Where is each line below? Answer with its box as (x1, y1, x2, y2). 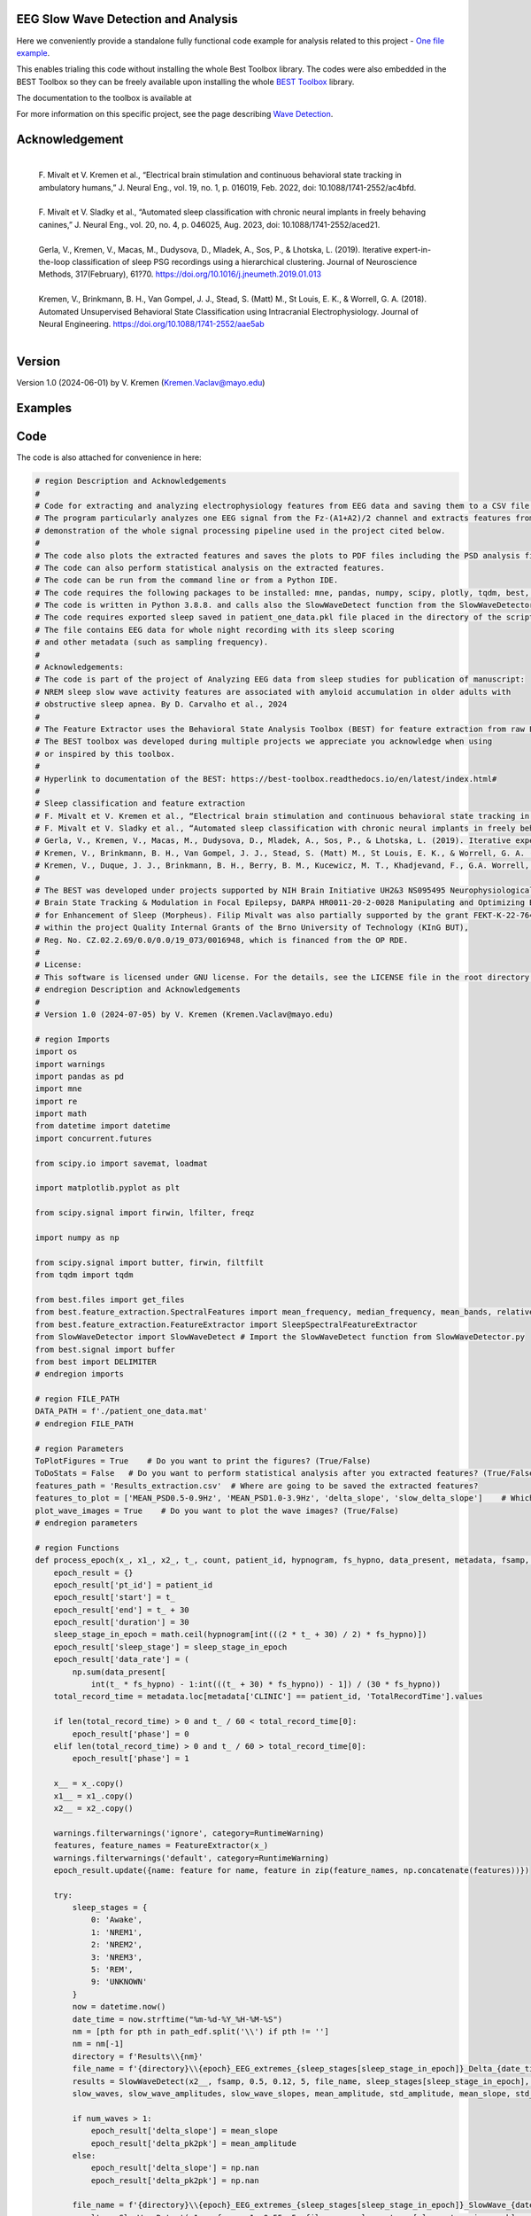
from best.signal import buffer (35, 1344, 176, 1354)
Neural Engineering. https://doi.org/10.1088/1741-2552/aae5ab (38, 318, 265, 329)
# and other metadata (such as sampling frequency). (35, 637, 269, 647)
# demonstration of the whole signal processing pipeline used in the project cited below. (35, 526, 446, 535)
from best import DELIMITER (35, 1356, 157, 1367)
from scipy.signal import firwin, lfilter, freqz (35, 1208, 255, 1218)
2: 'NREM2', (90, 1939, 143, 1950)
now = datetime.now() (72, 2001, 166, 2012)
